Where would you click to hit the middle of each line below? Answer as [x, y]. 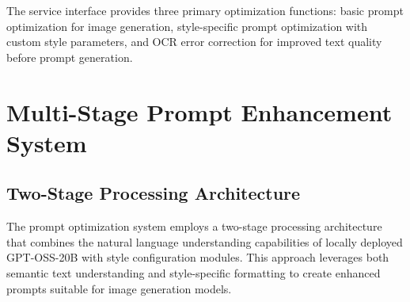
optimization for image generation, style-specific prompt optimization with [187, 26]
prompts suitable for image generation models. [119, 288]
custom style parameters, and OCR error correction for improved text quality [194, 42]
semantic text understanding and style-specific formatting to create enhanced [194, 272]
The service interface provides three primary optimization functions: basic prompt [205, 10]
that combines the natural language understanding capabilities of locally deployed [205, 241]
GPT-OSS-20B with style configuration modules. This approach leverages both [198, 257]
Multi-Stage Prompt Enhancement [199, 111]
